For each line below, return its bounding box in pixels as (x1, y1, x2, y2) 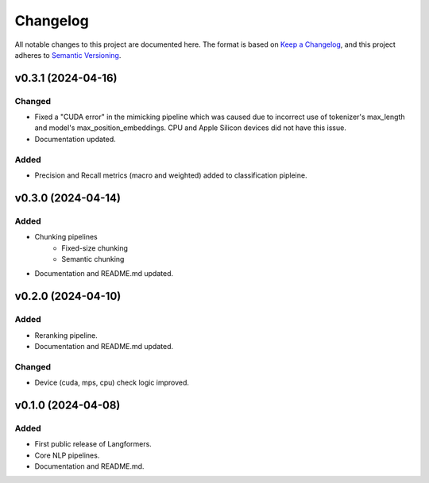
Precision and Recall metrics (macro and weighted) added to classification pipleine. (34, 171, 307, 180)
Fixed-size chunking (61, 243, 129, 253)
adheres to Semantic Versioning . (14, 50, 122, 59)
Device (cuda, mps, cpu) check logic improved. (34, 378, 190, 388)
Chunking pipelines (34, 232, 99, 242)
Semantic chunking (61, 254, 125, 263)
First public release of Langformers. (34, 439, 153, 449)
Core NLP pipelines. (34, 450, 100, 460)
